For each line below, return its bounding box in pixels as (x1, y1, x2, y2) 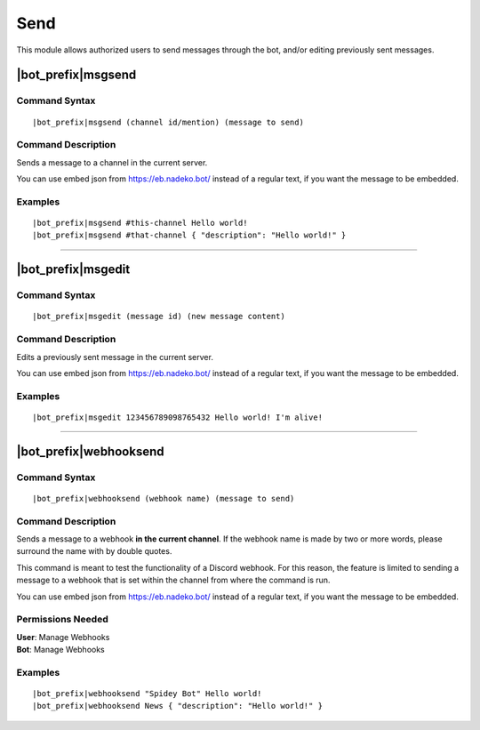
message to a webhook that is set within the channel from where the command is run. (16, 574, 331, 586)
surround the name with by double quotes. (16, 546, 172, 557)
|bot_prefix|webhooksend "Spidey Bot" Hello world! (32, 689, 262, 698)
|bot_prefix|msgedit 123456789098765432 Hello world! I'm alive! (32, 412, 324, 422)
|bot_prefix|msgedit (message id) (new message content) (32, 311, 286, 322)
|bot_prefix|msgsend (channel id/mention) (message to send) (32, 116, 304, 127)
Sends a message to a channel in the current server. (16, 156, 208, 168)
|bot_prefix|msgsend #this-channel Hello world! (32, 218, 248, 228)
